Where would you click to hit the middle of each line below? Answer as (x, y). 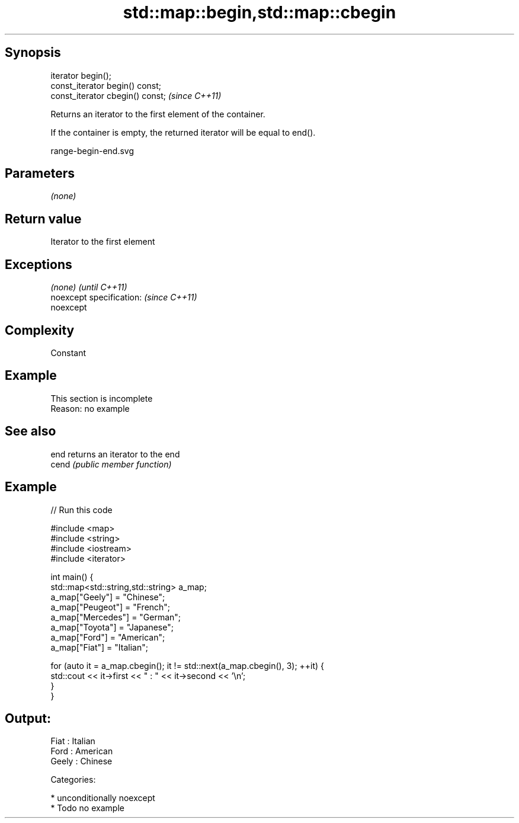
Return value (43, 219)
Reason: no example (90, 408)
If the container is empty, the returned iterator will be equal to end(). (183, 132)
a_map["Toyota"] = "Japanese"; (112, 627)
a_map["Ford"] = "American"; (108, 637)
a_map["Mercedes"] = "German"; (116, 617)
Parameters (40, 174)
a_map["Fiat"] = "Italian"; (99, 647)
